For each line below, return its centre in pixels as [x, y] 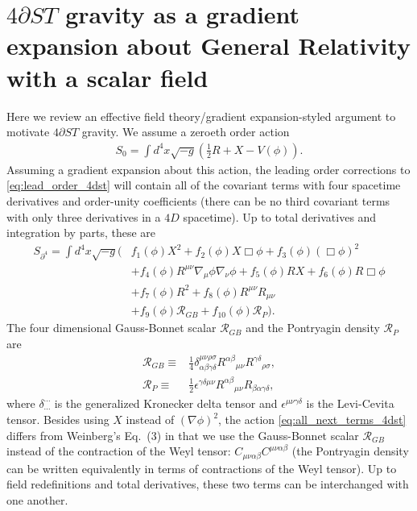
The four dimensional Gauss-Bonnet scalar [111, 328]
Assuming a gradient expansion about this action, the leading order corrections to [208, 169]
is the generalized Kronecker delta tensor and [166, 403]
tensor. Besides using [58, 420]
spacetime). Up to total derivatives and [280, 216]
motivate [28, 132]
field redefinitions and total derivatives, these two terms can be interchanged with [208, 484]
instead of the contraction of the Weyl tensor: [119, 451]
